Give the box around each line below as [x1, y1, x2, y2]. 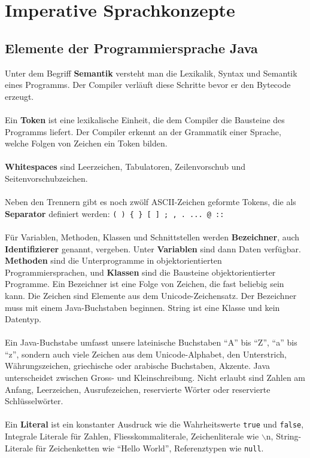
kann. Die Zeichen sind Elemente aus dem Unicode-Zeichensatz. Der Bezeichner [5, 289, 297, 301]
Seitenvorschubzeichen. [5, 172, 88, 184]
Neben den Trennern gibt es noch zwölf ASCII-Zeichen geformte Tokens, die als [5, 196, 296, 208]
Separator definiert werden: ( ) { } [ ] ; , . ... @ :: [5, 207, 224, 219]
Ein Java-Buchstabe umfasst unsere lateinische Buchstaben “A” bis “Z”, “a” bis [5, 336, 297, 349]
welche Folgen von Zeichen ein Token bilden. [5, 137, 168, 149]
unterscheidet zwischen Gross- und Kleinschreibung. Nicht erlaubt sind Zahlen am [5, 371, 305, 384]
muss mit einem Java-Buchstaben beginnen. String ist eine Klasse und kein [5, 301, 280, 313]
